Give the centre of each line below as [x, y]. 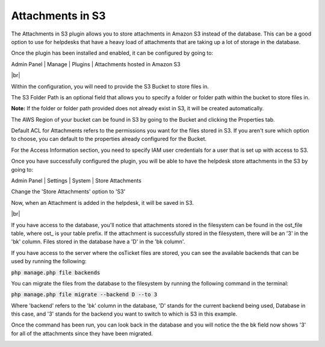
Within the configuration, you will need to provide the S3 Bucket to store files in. [110, 86]
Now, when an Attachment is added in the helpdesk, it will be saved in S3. [102, 202]
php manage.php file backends [56, 272]
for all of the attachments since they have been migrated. [82, 333]
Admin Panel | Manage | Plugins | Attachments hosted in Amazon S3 [96, 64]
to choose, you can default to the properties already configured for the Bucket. [109, 139]
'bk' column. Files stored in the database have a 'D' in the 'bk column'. [98, 242]
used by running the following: [49, 261]
